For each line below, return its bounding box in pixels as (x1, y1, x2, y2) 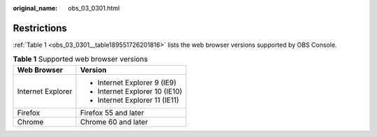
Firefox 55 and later (80, 108, 145, 117)
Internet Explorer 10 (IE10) (97, 86, 183, 96)
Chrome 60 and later (80, 117, 148, 127)
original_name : (13, 4, 58, 12)
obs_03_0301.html (68, 4, 120, 12)
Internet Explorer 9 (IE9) (97, 78, 177, 87)
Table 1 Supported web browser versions (13, 55, 148, 64)
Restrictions (13, 22, 68, 34)
